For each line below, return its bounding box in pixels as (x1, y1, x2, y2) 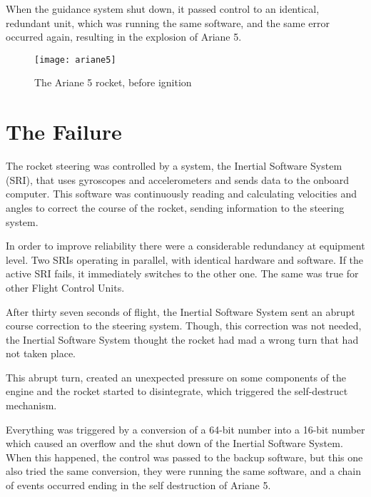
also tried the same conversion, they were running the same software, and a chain (6, 463, 361, 478)
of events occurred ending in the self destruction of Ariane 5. (6, 478, 271, 493)
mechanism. (6, 398, 57, 413)
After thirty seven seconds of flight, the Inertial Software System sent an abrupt (6, 304, 355, 319)
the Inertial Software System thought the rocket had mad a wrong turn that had (6, 332, 359, 347)
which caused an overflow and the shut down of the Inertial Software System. (6, 436, 343, 451)
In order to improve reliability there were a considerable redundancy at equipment (6, 238, 365, 253)
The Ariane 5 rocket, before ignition (34, 75, 192, 90)
